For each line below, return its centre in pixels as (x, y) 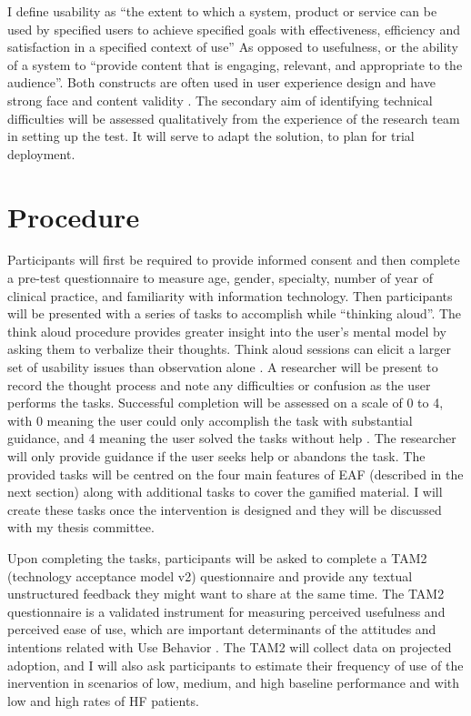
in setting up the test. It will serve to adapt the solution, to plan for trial (211, 136)
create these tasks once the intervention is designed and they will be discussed (225, 509)
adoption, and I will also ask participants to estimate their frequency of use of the (235, 665)
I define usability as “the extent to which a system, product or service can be (222, 11)
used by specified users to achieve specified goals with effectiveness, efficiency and (234, 29)
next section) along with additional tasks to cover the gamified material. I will (225, 492)
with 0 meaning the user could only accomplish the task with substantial (210, 420)
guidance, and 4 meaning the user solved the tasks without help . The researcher (232, 438)
